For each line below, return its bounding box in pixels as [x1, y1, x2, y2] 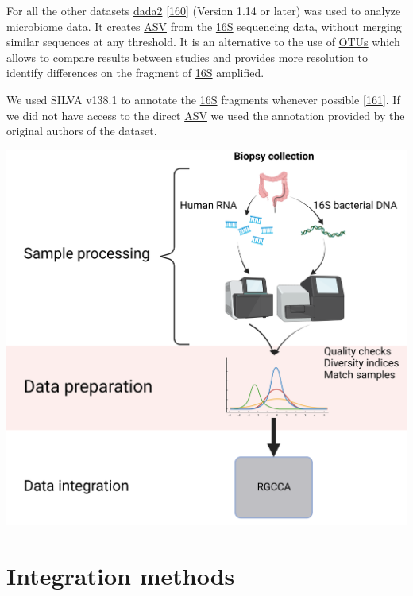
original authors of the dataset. [6, 122, 157, 139]
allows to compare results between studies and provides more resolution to [6, 48, 368, 65]
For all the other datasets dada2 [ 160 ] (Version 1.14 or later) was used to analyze [6, 2, 401, 18]
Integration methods [6, 559, 235, 591]
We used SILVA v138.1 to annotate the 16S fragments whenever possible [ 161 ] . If [6, 91, 400, 107]
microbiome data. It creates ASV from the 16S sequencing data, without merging [6, 17, 402, 34]
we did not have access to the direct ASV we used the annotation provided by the [6, 106, 405, 123]
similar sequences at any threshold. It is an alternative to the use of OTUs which [6, 33, 400, 50]
